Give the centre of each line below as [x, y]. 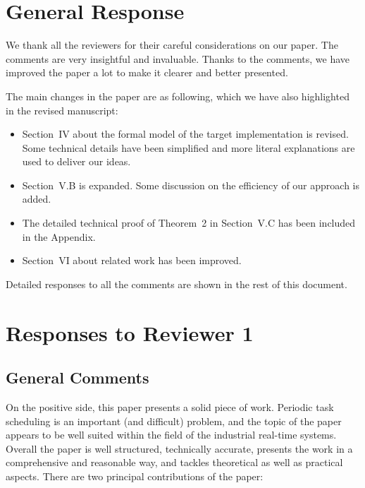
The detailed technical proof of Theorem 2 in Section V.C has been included [189, 223]
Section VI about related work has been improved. [132, 260]
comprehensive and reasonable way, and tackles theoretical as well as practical [174, 462]
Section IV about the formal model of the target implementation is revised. [185, 134]
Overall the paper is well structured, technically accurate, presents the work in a [179, 448]
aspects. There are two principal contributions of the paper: [135, 476]
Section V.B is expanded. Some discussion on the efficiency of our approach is [191, 185]
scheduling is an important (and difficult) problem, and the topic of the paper [174, 421]
